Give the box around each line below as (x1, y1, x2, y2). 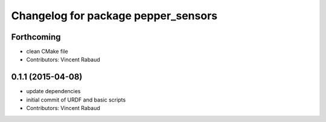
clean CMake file (26, 48, 69, 55)
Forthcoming (11, 32, 61, 42)
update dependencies (26, 88, 81, 95)
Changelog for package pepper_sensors (11, 9, 217, 22)
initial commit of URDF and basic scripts (26, 96, 126, 103)
